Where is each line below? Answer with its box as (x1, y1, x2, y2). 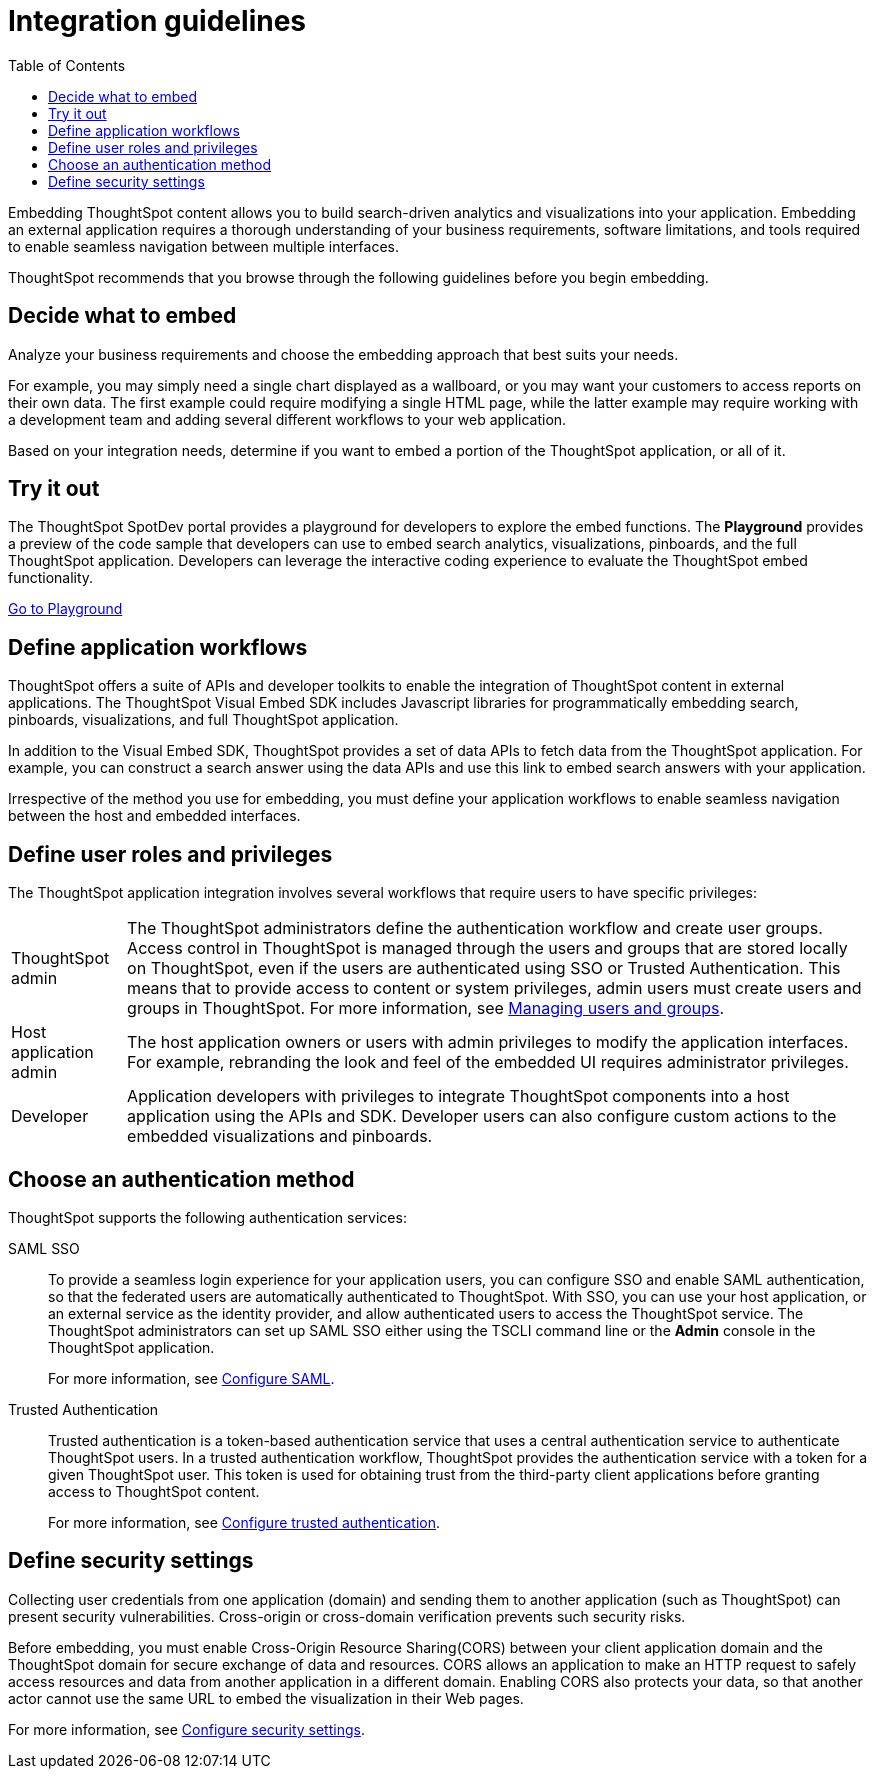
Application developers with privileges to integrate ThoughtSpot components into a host (127, 1086, 790, 1107)
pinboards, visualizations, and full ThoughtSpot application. (8, 711, 399, 729)
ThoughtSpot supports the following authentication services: (8, 1208, 407, 1226)
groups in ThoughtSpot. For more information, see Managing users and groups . (127, 998, 725, 1019)
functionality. (8, 569, 94, 587)
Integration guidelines (8, 4, 307, 38)
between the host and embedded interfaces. (8, 807, 301, 825)
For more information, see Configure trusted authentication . (48, 1513, 440, 1531)
